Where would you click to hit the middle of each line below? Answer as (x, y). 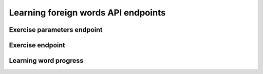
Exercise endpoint (37, 45)
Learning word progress (46, 61)
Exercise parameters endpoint (56, 30)
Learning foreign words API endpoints (87, 13)
